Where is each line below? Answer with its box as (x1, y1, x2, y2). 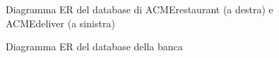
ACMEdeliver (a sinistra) (6, 15, 115, 30)
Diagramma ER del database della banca (6, 39, 183, 54)
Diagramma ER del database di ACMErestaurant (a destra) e (6, 2, 273, 16)
